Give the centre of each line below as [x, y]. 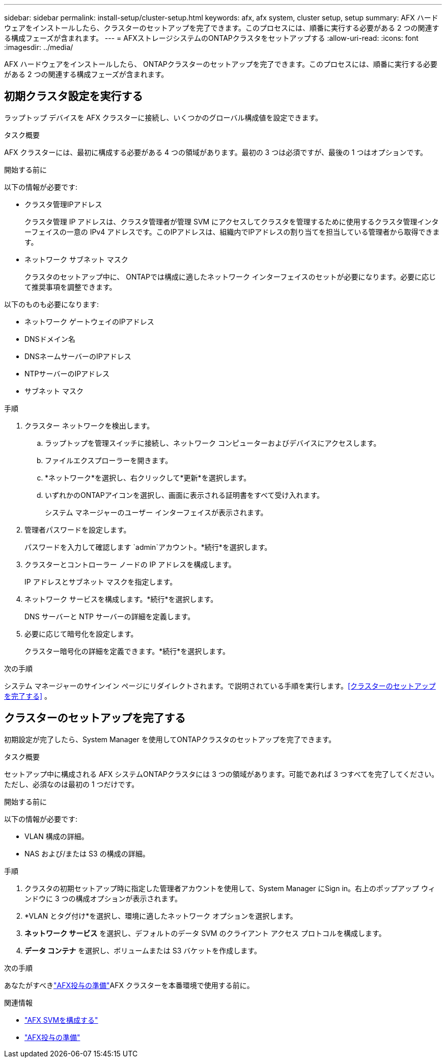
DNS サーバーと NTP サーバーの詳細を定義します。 [110, 616]
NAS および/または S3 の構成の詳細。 [87, 853]
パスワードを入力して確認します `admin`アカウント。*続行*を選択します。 [148, 547]
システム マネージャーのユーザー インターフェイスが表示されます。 [156, 512]
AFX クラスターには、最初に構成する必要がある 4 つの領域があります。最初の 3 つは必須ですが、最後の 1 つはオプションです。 [216, 152]
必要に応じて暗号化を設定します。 [81, 634]
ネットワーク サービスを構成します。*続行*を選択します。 [121, 599]
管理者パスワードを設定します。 [78, 529]
